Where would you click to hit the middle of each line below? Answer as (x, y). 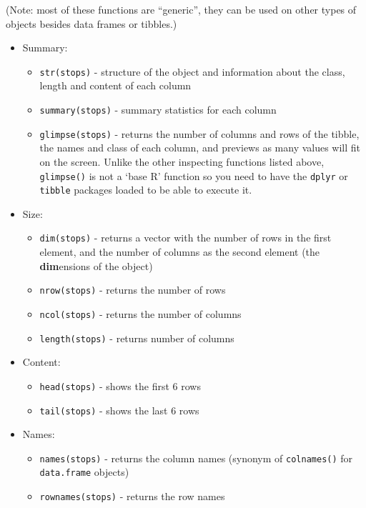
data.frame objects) (84, 472)
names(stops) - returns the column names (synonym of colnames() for (196, 458)
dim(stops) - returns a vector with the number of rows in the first (186, 238)
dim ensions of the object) (96, 265)
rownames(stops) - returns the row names (132, 496)
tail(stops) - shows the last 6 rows (119, 410)
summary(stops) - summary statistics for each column (158, 110)
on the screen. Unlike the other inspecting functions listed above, (182, 161)
